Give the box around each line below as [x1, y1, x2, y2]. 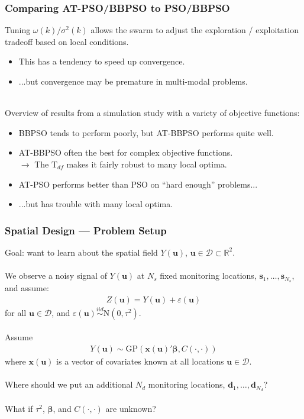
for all [5, 306, 27, 318]
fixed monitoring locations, [160, 269, 257, 282]
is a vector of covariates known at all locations [56, 355, 224, 368]
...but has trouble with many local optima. [18, 198, 173, 210]
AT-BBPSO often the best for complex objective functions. [18, 146, 233, 159]
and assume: [5, 282, 49, 294]
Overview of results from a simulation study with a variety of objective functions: [5, 107, 300, 119]
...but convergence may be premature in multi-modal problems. [18, 75, 248, 87]
